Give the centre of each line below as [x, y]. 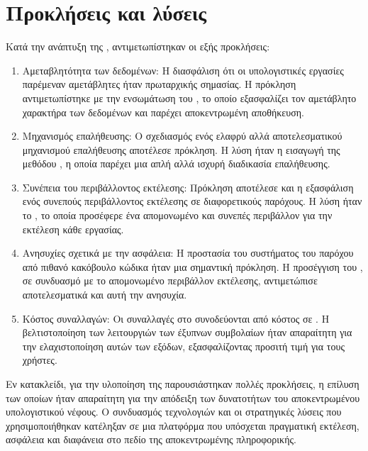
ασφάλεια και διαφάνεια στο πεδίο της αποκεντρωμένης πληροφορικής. [151, 439]
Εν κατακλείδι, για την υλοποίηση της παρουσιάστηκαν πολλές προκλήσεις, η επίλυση [183, 384]
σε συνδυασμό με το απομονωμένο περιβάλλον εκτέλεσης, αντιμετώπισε [170, 280]
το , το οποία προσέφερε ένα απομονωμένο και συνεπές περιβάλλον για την [177, 215]
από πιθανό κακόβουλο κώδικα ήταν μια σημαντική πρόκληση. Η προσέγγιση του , [193, 266]
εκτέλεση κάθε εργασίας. [73, 229]
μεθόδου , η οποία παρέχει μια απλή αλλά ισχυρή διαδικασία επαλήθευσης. [176, 163]
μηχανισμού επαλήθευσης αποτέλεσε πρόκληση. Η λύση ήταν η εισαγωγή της [181, 149]
